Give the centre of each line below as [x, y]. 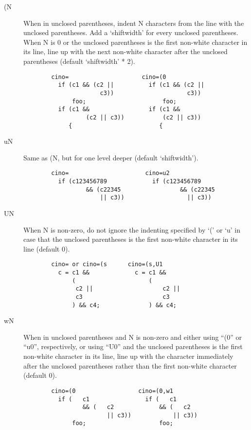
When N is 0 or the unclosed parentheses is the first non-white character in [135, 42]
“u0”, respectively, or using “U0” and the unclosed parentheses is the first [133, 346]
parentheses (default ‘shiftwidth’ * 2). [79, 61]
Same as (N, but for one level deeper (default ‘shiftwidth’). [111, 157]
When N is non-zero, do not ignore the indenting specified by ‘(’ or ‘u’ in [132, 229]
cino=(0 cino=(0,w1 [112, 391]
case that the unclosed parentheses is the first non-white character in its [131, 239]
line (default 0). [47, 248]
